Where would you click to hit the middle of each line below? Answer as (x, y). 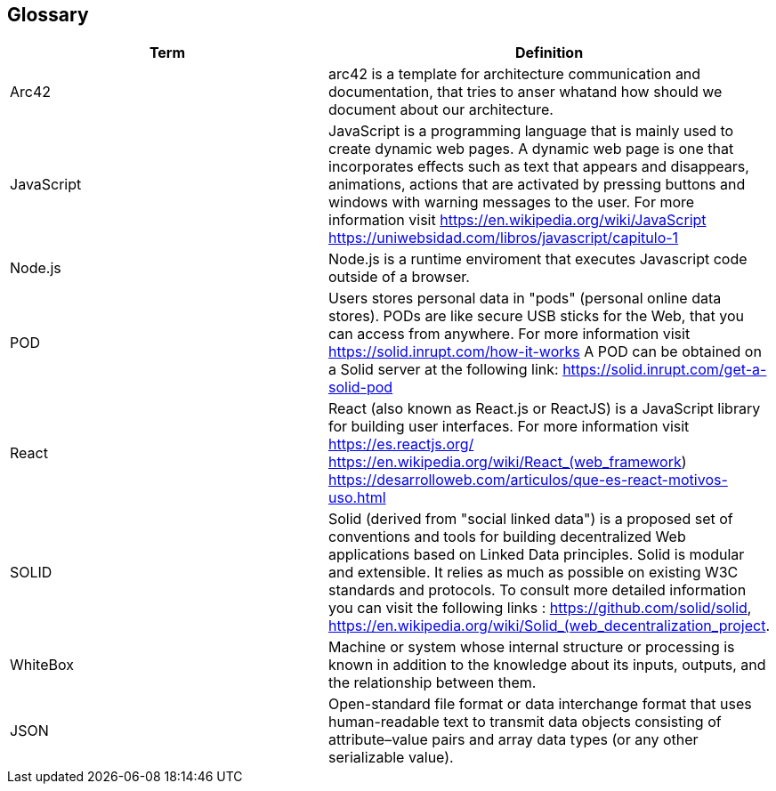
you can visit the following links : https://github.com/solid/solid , (540, 608)
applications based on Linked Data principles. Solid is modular (537, 555)
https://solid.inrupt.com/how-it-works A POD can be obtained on (545, 352)
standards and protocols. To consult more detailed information (538, 590)
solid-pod (361, 387)
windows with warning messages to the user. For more (512, 202)
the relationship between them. (432, 683)
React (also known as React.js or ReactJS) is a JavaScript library (545, 409)
